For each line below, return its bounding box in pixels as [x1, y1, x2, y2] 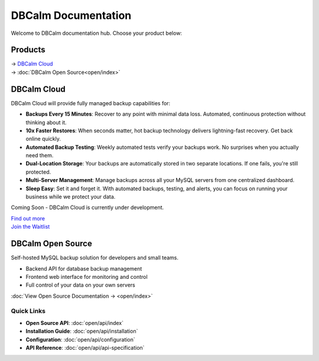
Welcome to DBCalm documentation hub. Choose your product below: [11, 30, 183, 37]
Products [11, 45, 45, 55]
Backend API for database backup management [25, 265, 142, 272]
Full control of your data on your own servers [25, 281, 136, 289]
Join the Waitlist [11, 223, 50, 230]
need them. [25, 152, 54, 159]
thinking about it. [25, 119, 67, 126]
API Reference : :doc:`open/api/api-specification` [25, 344, 145, 351]
